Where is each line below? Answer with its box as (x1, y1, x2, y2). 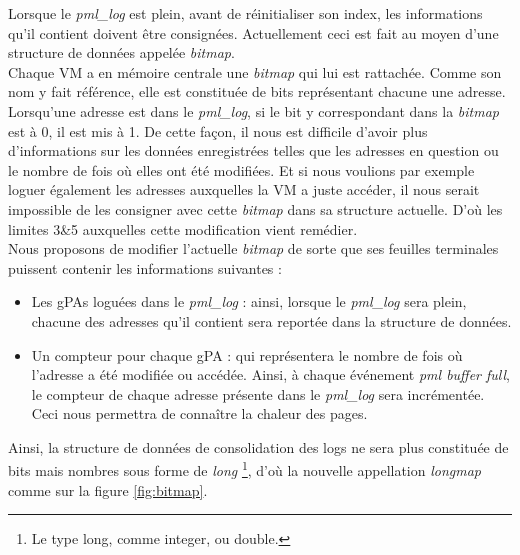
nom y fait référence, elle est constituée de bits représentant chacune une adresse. (8, 81, 506, 102)
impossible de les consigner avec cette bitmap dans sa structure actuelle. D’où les (8, 198, 503, 219)
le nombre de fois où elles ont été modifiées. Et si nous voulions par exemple (8, 159, 475, 180)
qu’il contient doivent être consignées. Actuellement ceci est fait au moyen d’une (8, 22, 499, 43)
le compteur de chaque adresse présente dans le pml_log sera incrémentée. (31, 383, 485, 404)
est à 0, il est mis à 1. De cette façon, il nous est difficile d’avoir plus (8, 120, 428, 141)
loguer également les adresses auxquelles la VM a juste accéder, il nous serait (8, 179, 480, 200)
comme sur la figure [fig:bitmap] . (8, 479, 208, 500)
